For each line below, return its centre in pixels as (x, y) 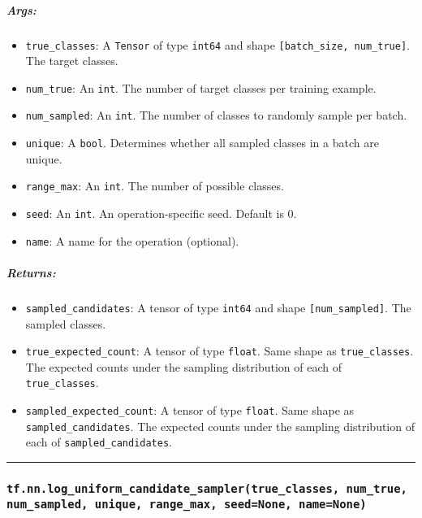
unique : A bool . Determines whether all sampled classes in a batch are (202, 143)
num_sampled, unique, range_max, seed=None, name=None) (187, 505)
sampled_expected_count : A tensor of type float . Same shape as (190, 410)
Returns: (31, 272)
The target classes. (72, 61)
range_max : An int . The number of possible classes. (155, 186)
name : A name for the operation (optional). (132, 240)
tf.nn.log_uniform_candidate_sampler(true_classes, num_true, (207, 488)
